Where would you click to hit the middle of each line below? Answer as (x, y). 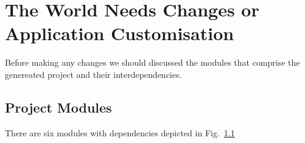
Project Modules (58, 107)
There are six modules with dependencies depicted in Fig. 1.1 (120, 132)
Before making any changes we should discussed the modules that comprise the (152, 62)
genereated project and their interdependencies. (93, 74)
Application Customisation (120, 33)
